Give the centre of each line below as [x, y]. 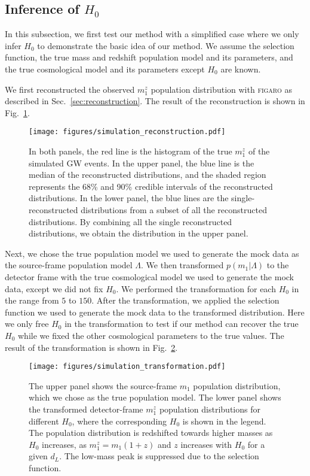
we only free [27, 324]
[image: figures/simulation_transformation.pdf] [127, 367]
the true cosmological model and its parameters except [105, 69]
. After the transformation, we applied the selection [185, 300]
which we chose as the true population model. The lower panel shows [155, 397]
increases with [206, 444]
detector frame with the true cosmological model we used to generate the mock [150, 276]
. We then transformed [182, 265]
